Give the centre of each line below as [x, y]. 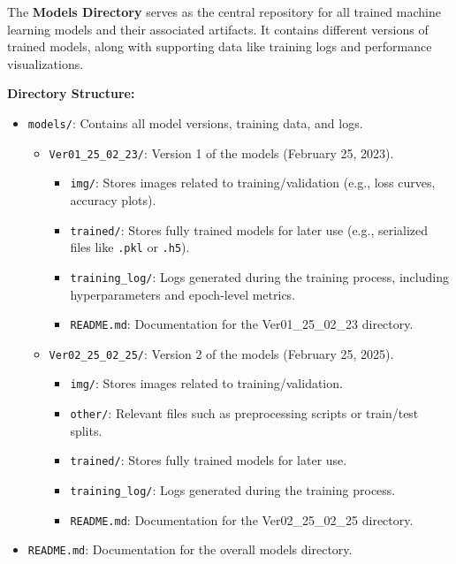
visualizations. [46, 63]
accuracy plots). [113, 199]
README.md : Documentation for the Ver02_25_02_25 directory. [242, 519]
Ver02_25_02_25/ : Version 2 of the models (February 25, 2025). [221, 353]
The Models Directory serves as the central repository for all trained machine [224, 11]
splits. [86, 430]
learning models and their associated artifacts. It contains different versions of [218, 29]
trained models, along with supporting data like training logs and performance [220, 46]
